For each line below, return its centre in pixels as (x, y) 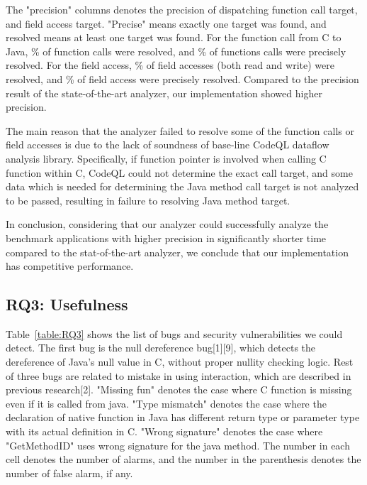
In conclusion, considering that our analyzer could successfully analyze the (167, 224)
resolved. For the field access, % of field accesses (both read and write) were (170, 65)
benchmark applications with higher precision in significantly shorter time (166, 238)
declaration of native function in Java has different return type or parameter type (183, 417)
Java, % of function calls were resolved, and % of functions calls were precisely (176, 51)
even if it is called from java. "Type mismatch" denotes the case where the (166, 403)
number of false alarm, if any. (69, 473)
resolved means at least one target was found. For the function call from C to (174, 37)
